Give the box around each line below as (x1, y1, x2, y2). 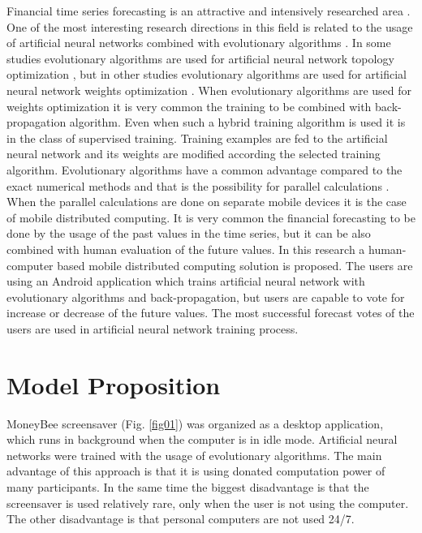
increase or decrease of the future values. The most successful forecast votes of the (6, 304, 415, 321)
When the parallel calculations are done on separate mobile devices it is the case (6, 193, 407, 210)
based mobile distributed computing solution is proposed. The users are (57, 256, 413, 273)
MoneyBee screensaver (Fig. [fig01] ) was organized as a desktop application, (6, 415, 384, 432)
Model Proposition (6, 368, 221, 401)
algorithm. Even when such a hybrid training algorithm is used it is (69, 114, 406, 131)
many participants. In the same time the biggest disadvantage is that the (6, 478, 369, 495)
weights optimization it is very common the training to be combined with (6, 97, 372, 114)
